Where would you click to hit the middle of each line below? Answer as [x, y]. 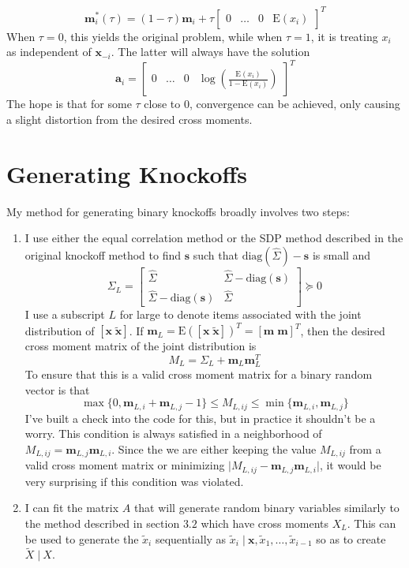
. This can [371, 523]
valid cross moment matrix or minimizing [125, 465]
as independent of [49, 52]
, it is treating [344, 36]
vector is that [57, 389]
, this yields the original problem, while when [173, 36]
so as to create [351, 538]
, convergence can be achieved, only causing [295, 104]
